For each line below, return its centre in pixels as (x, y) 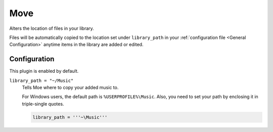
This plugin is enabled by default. (44, 71)
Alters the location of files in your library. (52, 28)
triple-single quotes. (43, 104)
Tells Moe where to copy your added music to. (70, 87)
